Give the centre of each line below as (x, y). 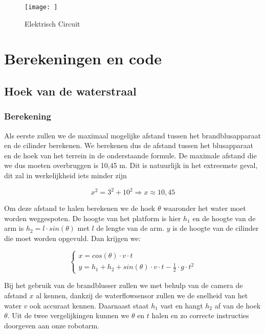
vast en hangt (182, 305)
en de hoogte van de (224, 218)
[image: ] (41, 7)
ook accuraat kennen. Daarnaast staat (89, 305)
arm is (14, 228)
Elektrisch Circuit (52, 23)
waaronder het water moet (205, 208)
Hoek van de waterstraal (70, 91)
